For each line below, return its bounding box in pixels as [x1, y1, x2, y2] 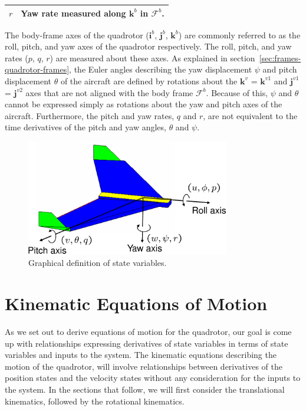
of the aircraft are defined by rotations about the [60, 74, 238, 87]
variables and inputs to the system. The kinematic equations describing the [5, 348, 277, 361]
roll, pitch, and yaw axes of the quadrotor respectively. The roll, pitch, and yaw [5, 40, 292, 52]
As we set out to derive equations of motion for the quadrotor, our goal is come [5, 325, 292, 337]
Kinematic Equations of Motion [5, 291, 268, 315]
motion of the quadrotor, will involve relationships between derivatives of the [5, 360, 282, 372]
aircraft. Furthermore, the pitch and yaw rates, [5, 109, 175, 121]
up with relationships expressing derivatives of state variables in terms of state [5, 337, 288, 349]
